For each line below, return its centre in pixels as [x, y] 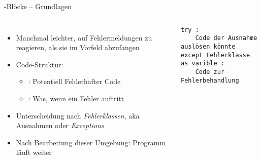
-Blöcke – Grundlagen [38, 6]
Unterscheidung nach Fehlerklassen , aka [78, 115]
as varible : [203, 64]
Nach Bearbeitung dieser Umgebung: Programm [91, 142]
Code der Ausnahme [226, 38]
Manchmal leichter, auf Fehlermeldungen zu [84, 37]
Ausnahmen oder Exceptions [60, 125]
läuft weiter [34, 152]
